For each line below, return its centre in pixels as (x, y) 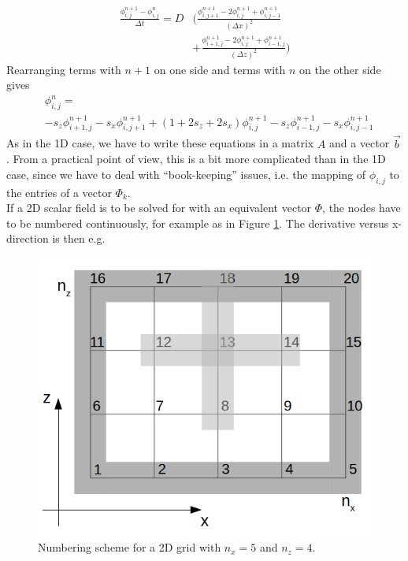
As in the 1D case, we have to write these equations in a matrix (160, 143)
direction (28, 238)
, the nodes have (362, 208)
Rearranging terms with (64, 69)
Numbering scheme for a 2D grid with (130, 547)
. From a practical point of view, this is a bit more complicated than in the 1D (196, 159)
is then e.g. (79, 238)
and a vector (360, 143)
